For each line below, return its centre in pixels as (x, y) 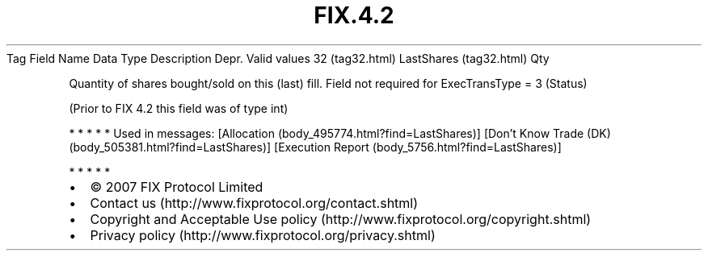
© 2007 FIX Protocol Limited (177, 187)
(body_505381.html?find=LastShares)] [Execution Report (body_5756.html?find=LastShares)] (315, 147)
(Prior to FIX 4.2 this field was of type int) (179, 108)
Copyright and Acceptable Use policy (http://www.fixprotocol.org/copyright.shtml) (341, 219)
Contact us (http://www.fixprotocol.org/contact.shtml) (254, 203)
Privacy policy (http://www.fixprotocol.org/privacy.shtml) (263, 235)
